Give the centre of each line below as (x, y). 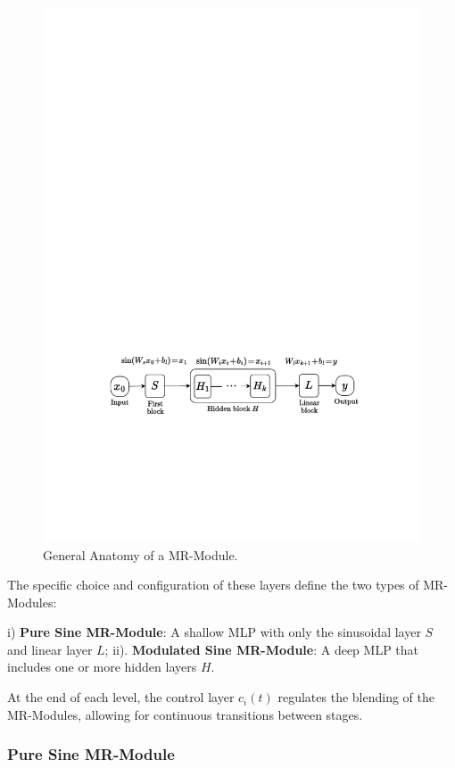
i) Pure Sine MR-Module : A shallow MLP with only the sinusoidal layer (214, 632)
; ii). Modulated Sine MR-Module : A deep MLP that (262, 649)
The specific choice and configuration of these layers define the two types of (213, 585)
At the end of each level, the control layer (121, 697)
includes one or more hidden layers (102, 667)
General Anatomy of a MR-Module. (141, 554)
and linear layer (50, 649)
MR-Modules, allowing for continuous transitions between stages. (185, 714)
